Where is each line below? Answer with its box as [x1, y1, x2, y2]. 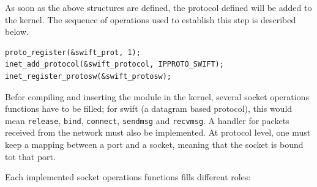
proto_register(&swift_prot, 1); [5, 48, 141, 57]
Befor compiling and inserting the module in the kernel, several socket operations [5, 90, 309, 103]
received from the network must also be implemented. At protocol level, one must [5, 126, 311, 139]
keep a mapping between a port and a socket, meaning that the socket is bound [5, 138, 304, 150]
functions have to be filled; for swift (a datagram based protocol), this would [5, 102, 293, 115]
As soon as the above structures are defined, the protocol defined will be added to [5, 1, 312, 13]
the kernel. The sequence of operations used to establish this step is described [5, 13, 296, 26]
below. [5, 25, 29, 38]
